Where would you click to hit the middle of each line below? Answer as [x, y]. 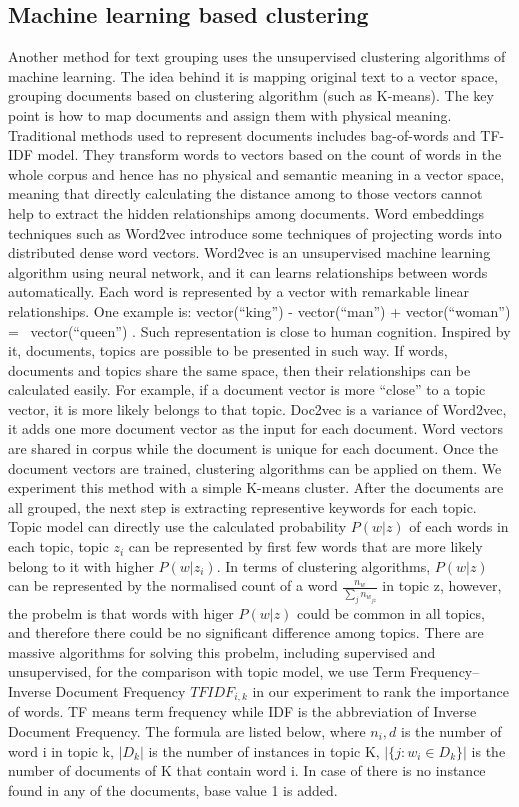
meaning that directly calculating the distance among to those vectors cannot [245, 193]
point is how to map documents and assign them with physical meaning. [230, 114]
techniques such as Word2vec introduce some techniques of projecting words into [255, 232]
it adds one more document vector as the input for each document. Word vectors [256, 428]
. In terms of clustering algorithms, [323, 565]
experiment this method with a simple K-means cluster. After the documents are [256, 487]
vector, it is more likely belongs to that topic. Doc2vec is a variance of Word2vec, [257, 408]
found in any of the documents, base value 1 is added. [173, 789]
